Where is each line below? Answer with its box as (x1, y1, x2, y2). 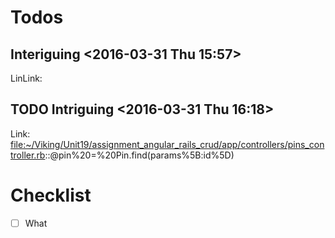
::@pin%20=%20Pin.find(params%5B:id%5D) (44, 149, 235, 161)
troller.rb (10, 149, 46, 161)
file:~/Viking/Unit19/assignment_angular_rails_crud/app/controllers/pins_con (10, 138, 325, 150)
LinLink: (10, 72, 43, 84)
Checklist (10, 184, 92, 206)
